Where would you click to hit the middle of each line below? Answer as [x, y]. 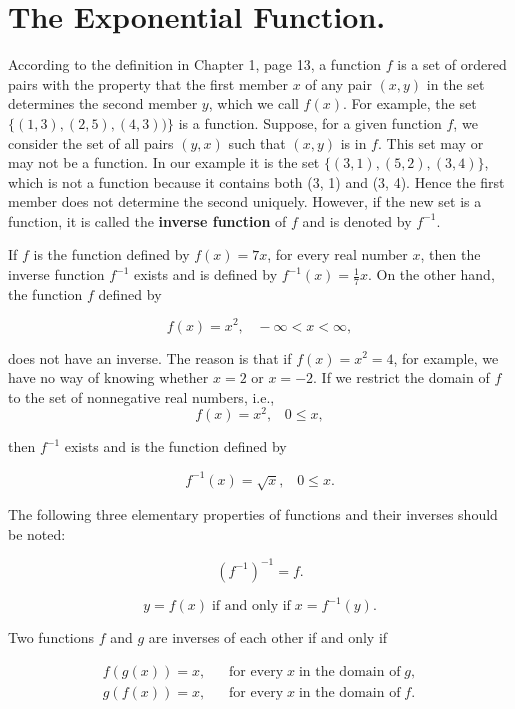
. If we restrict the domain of [401, 377]
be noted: [37, 533]
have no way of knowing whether [108, 377]
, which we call [253, 103]
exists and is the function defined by [175, 446]
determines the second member [103, 103]
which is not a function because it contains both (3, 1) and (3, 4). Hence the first [256, 181]
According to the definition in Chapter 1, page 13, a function [195, 64]
